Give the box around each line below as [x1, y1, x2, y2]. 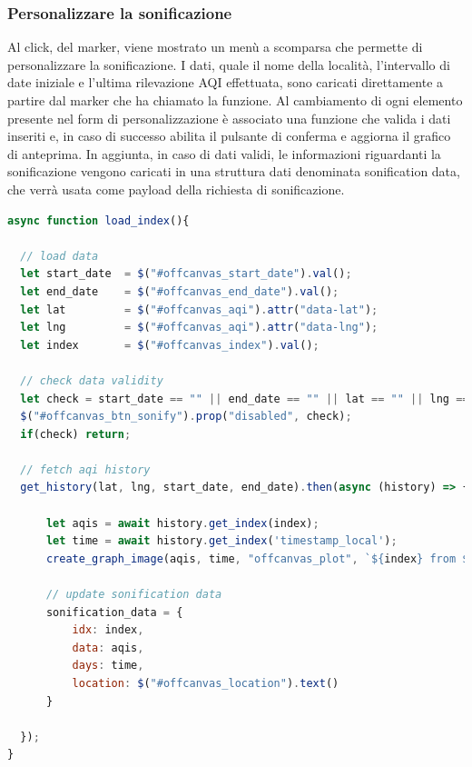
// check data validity [20, 374, 163, 387]
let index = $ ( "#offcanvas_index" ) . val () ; [20, 338, 320, 352]
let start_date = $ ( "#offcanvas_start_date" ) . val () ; [20, 267, 352, 281]
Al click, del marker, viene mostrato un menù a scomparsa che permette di [7, 37, 423, 56]
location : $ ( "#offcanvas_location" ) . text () [72, 677, 339, 690]
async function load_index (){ [7, 214, 190, 227]
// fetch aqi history [20, 463, 151, 476]
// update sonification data [45, 588, 222, 602]
